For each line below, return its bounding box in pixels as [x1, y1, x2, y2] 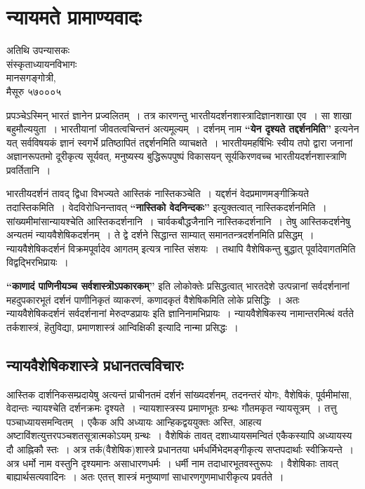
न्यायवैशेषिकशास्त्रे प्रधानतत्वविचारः [6, 354, 184, 375]
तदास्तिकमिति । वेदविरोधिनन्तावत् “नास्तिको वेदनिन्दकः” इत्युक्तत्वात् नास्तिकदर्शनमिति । [6, 200, 327, 215]
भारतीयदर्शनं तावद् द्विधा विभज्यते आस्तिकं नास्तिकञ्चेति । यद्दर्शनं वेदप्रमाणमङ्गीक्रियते [6, 186, 310, 201]
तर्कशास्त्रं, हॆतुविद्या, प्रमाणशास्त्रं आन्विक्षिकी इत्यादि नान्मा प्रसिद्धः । [6, 319, 239, 334]
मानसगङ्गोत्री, [6, 70, 56, 85]
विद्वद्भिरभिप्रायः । [6, 255, 69, 269]
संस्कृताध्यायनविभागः [6, 56, 77, 71]
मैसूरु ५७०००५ [6, 83, 62, 98]
